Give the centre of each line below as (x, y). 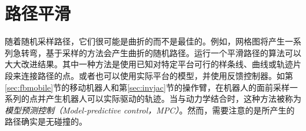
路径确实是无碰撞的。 (46, 121)
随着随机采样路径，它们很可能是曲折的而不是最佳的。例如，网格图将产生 (145, 41)
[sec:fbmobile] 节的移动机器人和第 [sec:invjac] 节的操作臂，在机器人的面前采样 (147, 87)
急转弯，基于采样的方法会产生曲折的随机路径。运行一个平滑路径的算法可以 (157, 52)
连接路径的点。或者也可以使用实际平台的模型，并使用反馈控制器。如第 (157, 75)
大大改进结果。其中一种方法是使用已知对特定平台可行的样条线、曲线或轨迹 (149, 64)
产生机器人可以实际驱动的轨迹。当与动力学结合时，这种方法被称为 (173, 99)
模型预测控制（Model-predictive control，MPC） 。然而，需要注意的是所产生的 (150, 110)
